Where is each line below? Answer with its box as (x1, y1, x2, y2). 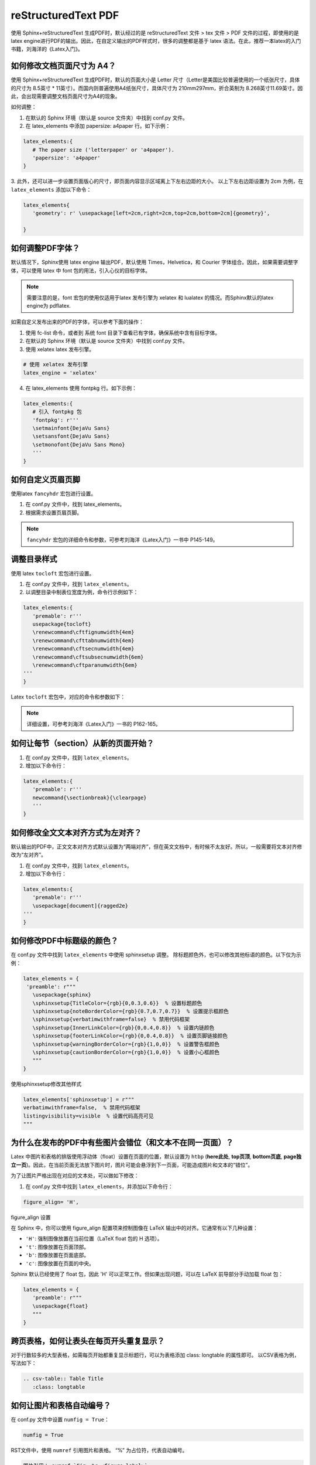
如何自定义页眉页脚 (11, 475, 80, 485)
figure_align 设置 (11, 1214, 51, 1221)
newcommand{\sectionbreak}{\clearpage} (32, 794, 147, 801)
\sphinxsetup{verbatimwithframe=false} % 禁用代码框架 (32, 1016, 190, 1023)
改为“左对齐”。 (11, 851, 47, 858)
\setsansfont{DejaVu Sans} (32, 433, 110, 439)
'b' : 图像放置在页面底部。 (25, 1252, 90, 1259)
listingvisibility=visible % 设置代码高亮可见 (23, 1112, 154, 1119)
